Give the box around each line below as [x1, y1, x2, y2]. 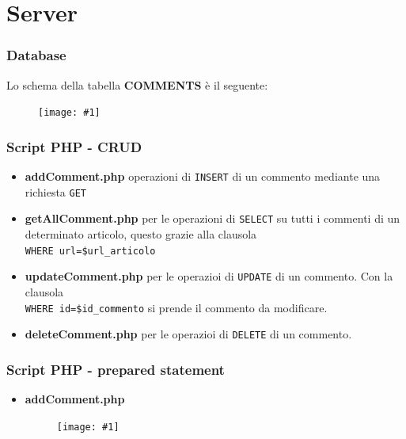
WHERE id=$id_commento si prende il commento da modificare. [25, 299, 328, 315]
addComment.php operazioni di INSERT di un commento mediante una [25, 168, 381, 185]
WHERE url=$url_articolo [25, 245, 156, 257]
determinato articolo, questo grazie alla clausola [25, 226, 257, 242]
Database [6, 45, 66, 65]
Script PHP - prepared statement [6, 359, 225, 379]
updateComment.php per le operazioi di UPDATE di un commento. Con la [25, 268, 393, 284]
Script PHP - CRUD [6, 136, 142, 156]
